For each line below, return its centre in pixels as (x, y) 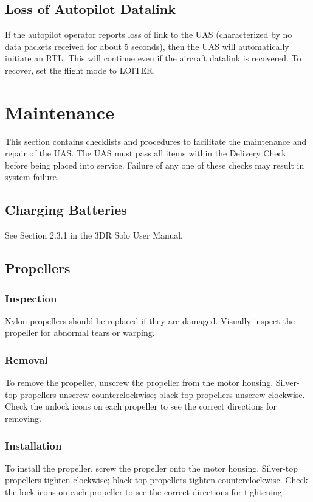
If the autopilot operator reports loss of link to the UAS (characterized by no (149, 34)
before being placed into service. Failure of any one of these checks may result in (155, 165)
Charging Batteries (66, 210)
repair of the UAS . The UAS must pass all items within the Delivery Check (146, 153)
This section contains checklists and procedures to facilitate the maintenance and (156, 141)
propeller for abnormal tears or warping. (80, 333)
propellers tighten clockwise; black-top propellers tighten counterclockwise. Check (156, 480)
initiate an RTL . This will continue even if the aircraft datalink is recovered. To (153, 58)
